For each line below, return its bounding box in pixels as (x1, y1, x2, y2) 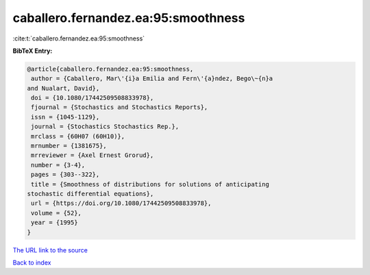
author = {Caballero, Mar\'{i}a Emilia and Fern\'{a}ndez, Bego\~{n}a (31, 75, 273, 82)
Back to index (12, 258, 51, 267)
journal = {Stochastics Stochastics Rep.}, (31, 123, 180, 130)
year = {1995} (31, 219, 78, 226)
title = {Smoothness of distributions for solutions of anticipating (31, 180, 270, 188)
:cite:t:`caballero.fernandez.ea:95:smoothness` (12, 34, 145, 43)
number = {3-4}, (31, 161, 86, 169)
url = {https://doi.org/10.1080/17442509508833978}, (31, 200, 212, 207)
